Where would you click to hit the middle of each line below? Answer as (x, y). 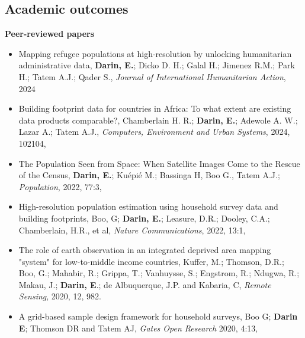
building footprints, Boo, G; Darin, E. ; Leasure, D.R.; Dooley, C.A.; (144, 218)
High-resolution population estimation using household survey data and (148, 206)
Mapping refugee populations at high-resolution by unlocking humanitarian (155, 53)
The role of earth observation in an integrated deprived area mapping (145, 250)
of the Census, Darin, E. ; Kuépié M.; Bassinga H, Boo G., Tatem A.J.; (149, 175)
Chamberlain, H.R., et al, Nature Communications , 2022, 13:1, (132, 230)
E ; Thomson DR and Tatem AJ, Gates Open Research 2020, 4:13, (138, 328)
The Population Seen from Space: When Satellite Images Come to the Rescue (159, 163)
